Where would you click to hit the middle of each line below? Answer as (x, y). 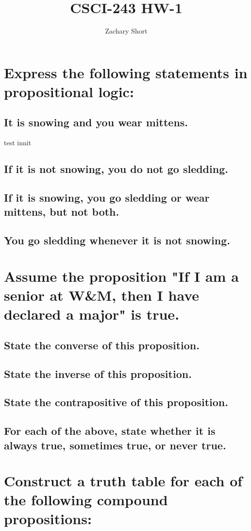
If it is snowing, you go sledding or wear (107, 197)
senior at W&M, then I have (102, 295)
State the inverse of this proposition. (98, 373)
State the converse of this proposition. (102, 345)
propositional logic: (69, 91)
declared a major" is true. (92, 314)
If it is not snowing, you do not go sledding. (116, 169)
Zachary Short (126, 31)
